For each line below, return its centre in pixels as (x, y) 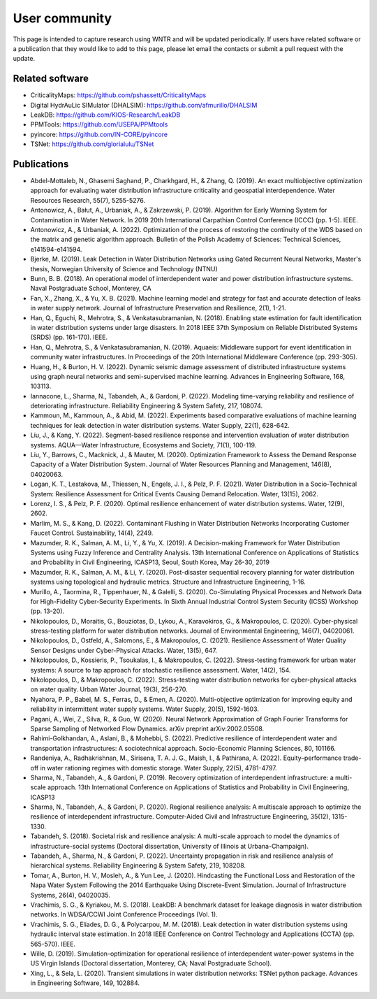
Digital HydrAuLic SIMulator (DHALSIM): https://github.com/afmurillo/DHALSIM (144, 105)
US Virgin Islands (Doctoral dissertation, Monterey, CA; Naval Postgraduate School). (151, 963)
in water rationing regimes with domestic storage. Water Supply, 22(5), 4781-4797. (158, 768)
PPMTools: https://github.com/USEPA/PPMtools (99, 124)
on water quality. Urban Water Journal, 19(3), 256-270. (109, 689)
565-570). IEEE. (53, 944)
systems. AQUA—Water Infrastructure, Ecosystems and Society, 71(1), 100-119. (143, 445)
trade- (352, 758)
